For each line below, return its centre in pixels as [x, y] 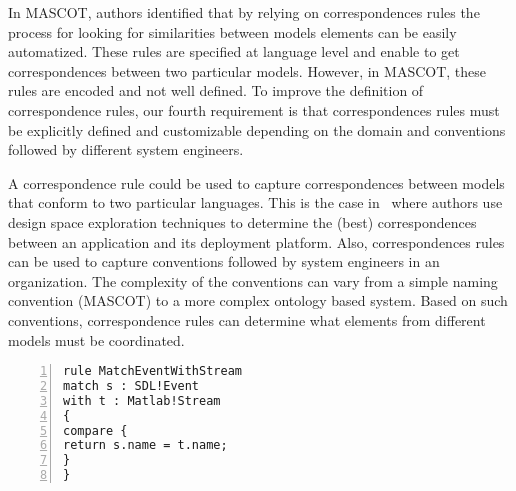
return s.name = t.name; [145, 445]
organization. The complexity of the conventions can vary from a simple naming [253, 280]
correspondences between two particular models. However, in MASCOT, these [247, 70]
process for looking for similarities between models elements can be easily [232, 31]
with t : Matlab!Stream [142, 400]
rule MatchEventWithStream [152, 371]
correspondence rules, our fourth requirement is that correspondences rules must [254, 109]
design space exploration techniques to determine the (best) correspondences [242, 221]
